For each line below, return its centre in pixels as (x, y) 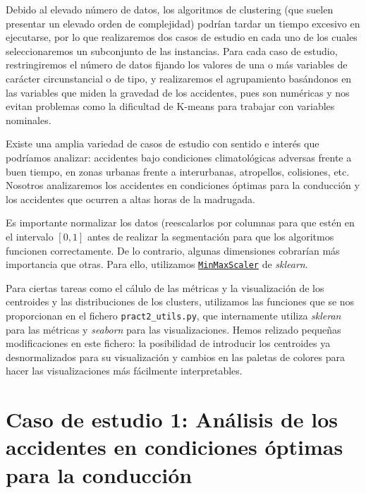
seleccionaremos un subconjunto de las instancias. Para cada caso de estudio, (172, 50)
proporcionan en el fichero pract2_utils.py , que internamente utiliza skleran (173, 315)
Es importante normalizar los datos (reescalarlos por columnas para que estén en (180, 223)
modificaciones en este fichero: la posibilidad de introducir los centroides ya (168, 343)
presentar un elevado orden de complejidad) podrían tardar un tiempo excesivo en (183, 23)
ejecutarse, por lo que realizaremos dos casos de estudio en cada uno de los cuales (182, 37)
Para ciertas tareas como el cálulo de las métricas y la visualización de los (165, 287)
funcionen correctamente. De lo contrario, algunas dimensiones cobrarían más (173, 250)
